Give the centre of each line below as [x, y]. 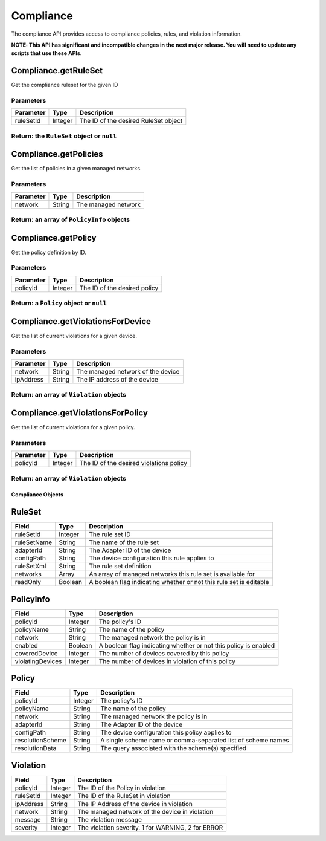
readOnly [28, 582]
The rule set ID [110, 534]
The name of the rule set [124, 542]
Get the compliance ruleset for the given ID [65, 85]
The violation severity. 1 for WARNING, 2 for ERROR [150, 827]
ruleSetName [34, 542]
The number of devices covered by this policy [164, 653]
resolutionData [36, 748]
